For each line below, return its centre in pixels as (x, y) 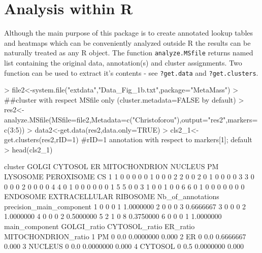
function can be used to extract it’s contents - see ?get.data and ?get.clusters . (131, 72)
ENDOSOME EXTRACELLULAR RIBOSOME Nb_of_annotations (112, 196)
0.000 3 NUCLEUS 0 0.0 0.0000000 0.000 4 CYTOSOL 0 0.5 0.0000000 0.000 (124, 246)
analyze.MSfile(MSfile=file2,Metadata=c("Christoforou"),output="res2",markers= (131, 119)
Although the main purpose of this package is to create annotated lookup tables (129, 33)
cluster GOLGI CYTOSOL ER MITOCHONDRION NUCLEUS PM (111, 166)
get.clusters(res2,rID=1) (41, 139)
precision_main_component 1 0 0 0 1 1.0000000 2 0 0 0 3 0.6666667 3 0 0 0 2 (125, 206)
